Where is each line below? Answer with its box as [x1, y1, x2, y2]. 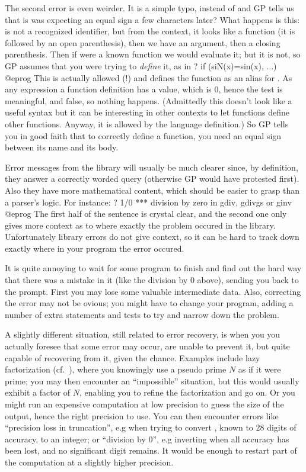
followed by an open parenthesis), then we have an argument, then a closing [5, 36, 280, 49]
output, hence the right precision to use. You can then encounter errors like [5, 409, 279, 422]
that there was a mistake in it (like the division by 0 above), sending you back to [5, 274, 299, 286]
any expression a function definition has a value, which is [5, 83, 212, 95]
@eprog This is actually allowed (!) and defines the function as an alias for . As [5, 71, 292, 84]
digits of [267, 421, 297, 434]
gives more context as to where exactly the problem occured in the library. [5, 219, 276, 231]
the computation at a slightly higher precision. [5, 455, 174, 468]
